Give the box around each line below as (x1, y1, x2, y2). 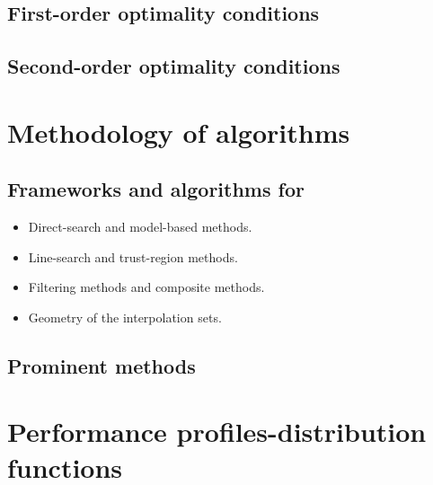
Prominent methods (7, 351, 196, 379)
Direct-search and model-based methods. (28, 217, 252, 236)
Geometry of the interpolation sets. (28, 307, 222, 326)
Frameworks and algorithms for (7, 175, 305, 203)
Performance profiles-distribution (7, 413, 427, 450)
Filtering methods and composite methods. (28, 278, 265, 296)
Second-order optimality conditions (7, 52, 340, 80)
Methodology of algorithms (7, 113, 350, 150)
